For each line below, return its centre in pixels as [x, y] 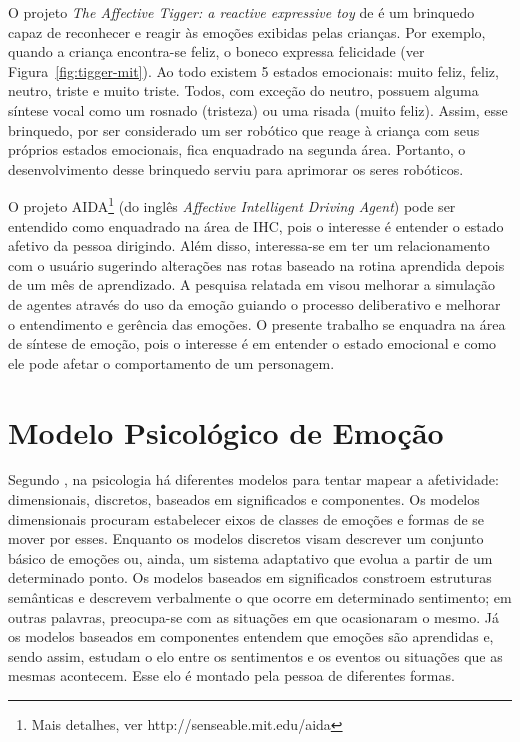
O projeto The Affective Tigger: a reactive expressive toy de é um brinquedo [241, 12]
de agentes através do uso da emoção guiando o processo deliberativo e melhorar [254, 303]
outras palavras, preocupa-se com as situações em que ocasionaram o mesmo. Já [253, 616]
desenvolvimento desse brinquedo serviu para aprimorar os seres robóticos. [236, 168]
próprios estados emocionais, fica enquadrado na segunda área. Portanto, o [237, 149]
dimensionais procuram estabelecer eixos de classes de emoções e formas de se [246, 518]
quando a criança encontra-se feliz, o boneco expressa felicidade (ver [216, 51]
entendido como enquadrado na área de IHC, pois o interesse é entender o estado [256, 225]
